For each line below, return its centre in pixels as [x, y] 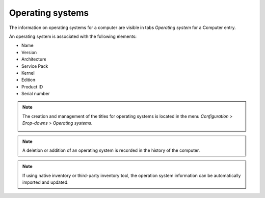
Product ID [32, 86]
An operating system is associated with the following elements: [73, 36]
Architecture [34, 59]
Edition [28, 80]
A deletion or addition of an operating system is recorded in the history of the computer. [111, 150]
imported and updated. [45, 182]
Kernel [28, 73]
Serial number [36, 94]
